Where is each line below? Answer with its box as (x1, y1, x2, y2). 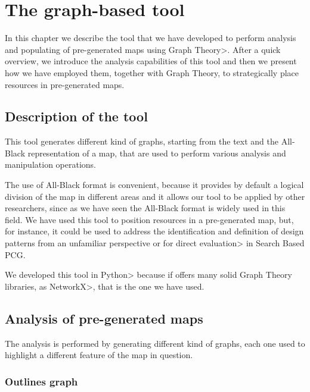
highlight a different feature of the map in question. (5, 349, 193, 361)
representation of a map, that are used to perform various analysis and (27, 146, 286, 159)
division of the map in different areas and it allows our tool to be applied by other (5, 190, 305, 202)
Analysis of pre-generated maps (5, 309, 203, 327)
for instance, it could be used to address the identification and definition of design (5, 225, 304, 237)
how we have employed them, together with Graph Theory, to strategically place (5, 66, 299, 79)
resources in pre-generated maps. (5, 78, 125, 90)
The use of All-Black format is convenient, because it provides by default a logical (5, 178, 304, 191)
